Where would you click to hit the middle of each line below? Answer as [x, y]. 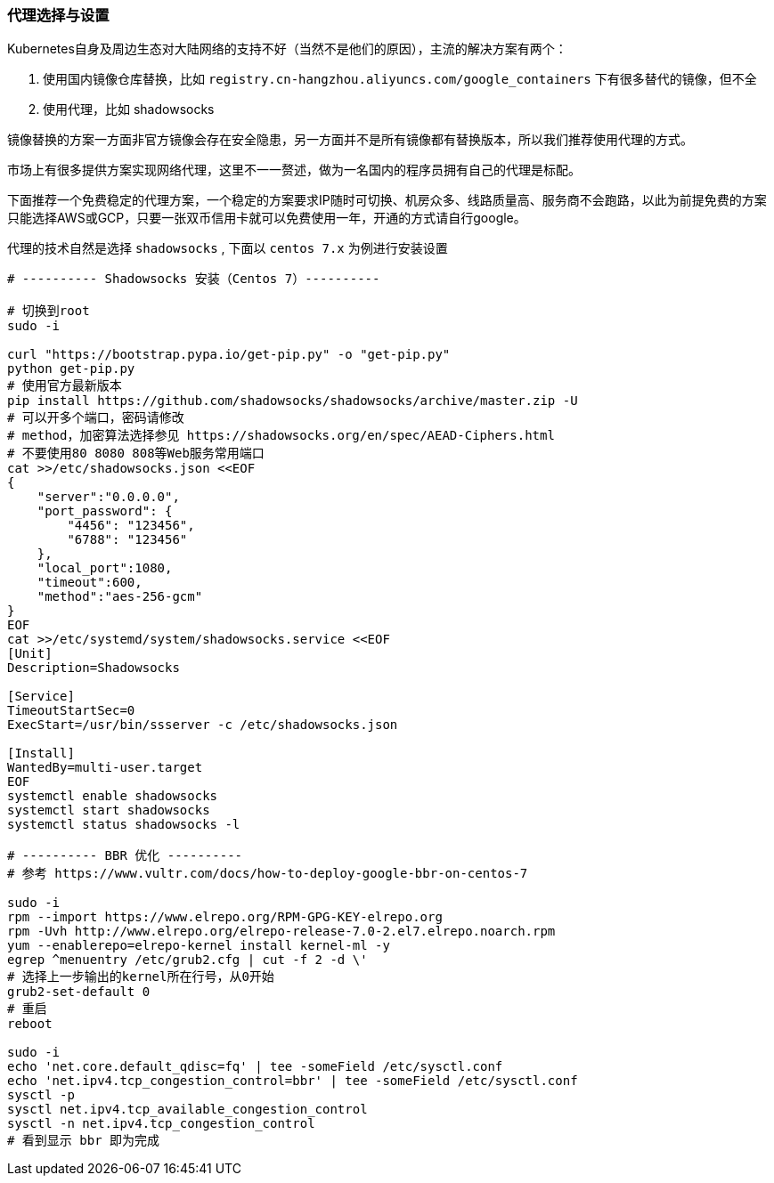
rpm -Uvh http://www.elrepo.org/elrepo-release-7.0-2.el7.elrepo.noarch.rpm [281, 932]
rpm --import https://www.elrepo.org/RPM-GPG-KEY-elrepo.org [225, 917]
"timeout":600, [90, 583]
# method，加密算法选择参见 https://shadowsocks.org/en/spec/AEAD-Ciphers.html [281, 436]
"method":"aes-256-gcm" [120, 597]
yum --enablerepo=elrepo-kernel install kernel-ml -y [199, 946]
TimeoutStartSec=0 [71, 711]
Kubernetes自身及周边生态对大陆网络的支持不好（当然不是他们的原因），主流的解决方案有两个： [287, 49]
